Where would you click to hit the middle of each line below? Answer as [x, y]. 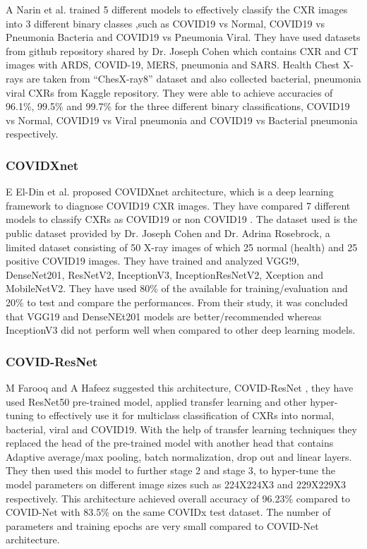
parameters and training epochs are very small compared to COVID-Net [162, 525]
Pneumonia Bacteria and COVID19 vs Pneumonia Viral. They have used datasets [183, 37]
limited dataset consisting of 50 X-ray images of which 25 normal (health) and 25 [182, 247]
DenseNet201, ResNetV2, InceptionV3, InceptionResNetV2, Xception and [164, 274]
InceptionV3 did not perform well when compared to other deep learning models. [181, 330]
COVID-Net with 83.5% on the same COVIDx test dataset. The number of [168, 512]
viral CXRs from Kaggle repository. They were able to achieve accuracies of [169, 92]
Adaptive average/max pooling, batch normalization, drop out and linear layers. [179, 456]
